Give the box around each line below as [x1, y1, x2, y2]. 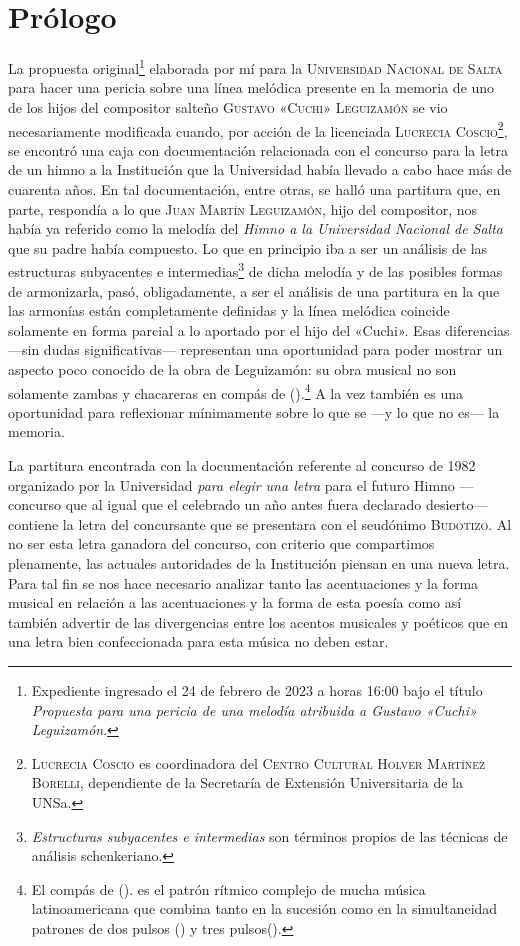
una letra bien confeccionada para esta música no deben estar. [8, 631, 389, 652]
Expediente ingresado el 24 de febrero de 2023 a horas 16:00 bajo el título [31, 679, 483, 700]
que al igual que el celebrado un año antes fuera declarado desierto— [65, 494, 488, 515]
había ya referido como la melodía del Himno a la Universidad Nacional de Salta [8, 218, 504, 239]
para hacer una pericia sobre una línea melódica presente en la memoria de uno [8, 77, 495, 98]
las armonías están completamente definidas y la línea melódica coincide [8, 300, 450, 321]
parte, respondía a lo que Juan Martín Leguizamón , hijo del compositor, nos [8, 198, 478, 219]
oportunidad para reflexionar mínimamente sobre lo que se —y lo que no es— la [8, 401, 500, 422]
